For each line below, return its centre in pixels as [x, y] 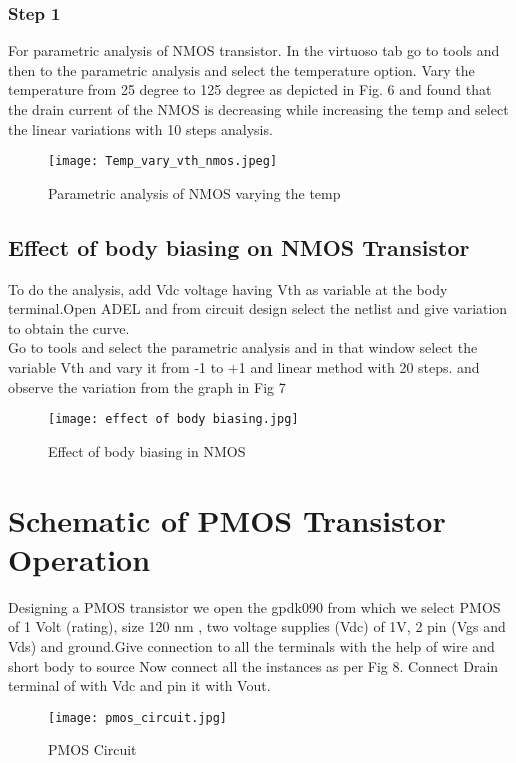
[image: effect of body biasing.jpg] [173, 419]
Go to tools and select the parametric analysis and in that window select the [243, 347]
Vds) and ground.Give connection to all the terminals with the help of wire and [251, 645]
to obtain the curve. [69, 327]
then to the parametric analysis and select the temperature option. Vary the [241, 69]
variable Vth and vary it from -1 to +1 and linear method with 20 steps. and [244, 367]
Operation [79, 558]
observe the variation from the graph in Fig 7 [147, 386]
